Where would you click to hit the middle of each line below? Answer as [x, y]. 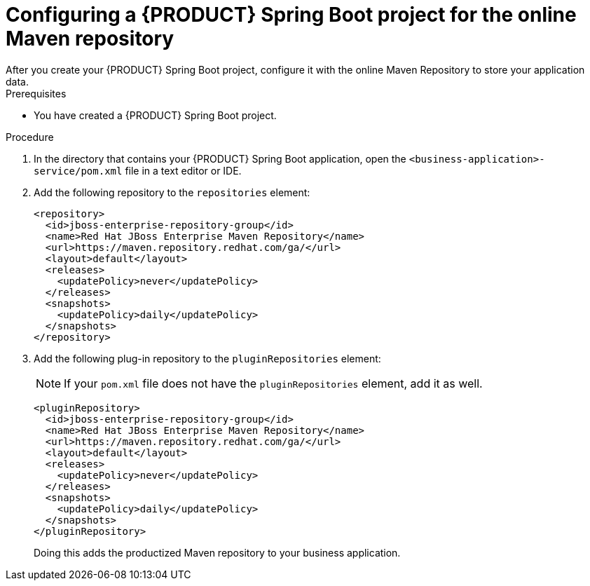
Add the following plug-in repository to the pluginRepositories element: [207, 358]
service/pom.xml [78, 171]
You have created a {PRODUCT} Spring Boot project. [155, 115]
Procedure [30, 137]
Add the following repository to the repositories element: [172, 192]
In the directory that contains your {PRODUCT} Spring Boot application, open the [220, 158]
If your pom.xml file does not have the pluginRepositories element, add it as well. [273, 383]
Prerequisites [36, 93]
